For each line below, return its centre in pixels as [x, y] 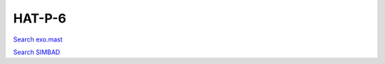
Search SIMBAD [37, 52]
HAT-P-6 [40, 18]
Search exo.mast [38, 39]
